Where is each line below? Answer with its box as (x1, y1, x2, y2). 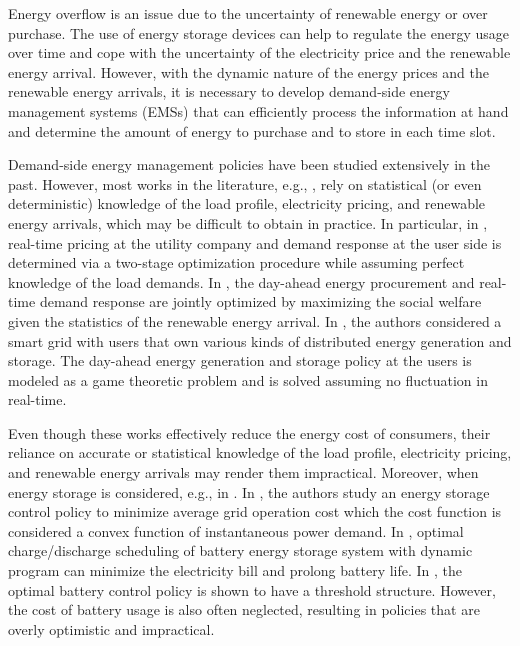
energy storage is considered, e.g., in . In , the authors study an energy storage (8, 481, 490, 502)
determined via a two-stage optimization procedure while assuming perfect (8, 252, 465, 273)
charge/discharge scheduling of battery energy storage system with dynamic (8, 540, 473, 561)
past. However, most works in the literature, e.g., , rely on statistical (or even (8, 173, 482, 194)
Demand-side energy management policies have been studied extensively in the (8, 154, 490, 175)
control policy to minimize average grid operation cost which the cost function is (8, 501, 502, 522)
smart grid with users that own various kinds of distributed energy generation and (8, 330, 512, 351)
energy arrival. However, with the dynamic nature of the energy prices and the (8, 61, 490, 82)
